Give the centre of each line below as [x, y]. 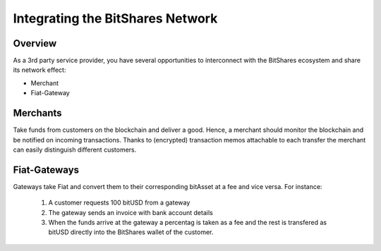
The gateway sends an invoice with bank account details [131, 212]
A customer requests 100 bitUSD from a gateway [119, 203]
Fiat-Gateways [46, 170]
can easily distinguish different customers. [75, 149]
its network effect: [40, 70]
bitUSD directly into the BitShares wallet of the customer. [131, 232]
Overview [35, 43]
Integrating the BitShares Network [115, 18]
